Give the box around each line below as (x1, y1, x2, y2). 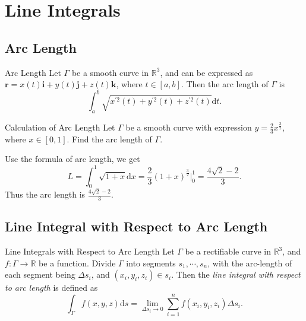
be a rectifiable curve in (185, 245, 271, 258)
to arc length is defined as (5, 281, 98, 294)
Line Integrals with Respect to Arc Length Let (5, 245, 175, 258)
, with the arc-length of (207, 256, 292, 269)
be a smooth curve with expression (125, 121, 252, 134)
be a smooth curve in (71, 66, 149, 78)
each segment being (5, 268, 75, 281)
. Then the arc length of (181, 78, 269, 90)
